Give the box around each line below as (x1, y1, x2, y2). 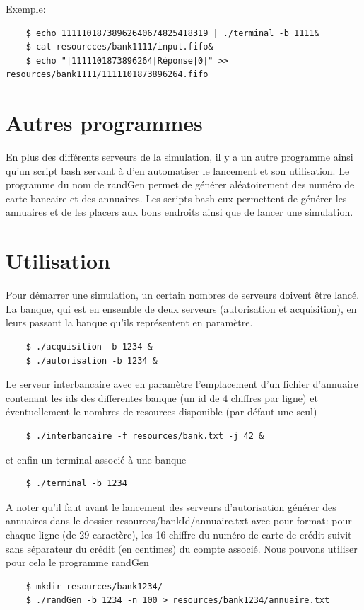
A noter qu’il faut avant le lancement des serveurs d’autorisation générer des (6, 499, 336, 514)
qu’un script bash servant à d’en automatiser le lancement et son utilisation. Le (6, 163, 350, 178)
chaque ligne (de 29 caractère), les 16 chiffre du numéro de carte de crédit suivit (6, 526, 352, 541)
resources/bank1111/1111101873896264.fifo (6, 69, 209, 80)
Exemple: (6, 1, 46, 16)
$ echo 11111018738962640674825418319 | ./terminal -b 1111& (25, 28, 319, 38)
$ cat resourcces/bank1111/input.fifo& (25, 42, 213, 52)
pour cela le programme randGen (6, 555, 149, 570)
